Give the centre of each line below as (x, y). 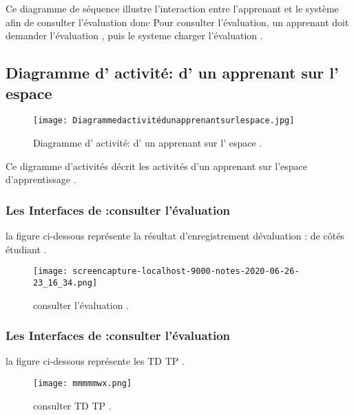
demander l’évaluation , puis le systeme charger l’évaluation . (134, 35)
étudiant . (26, 249)
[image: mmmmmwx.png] (83, 383)
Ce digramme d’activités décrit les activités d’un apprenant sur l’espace (157, 166)
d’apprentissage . (41, 179)
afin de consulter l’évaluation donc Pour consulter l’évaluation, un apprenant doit (177, 22)
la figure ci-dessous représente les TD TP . (95, 361)
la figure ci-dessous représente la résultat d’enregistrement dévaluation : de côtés (175, 236)
